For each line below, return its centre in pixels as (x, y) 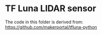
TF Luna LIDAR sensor (51, 9)
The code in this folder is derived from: (44, 22)
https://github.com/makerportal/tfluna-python (51, 27)
